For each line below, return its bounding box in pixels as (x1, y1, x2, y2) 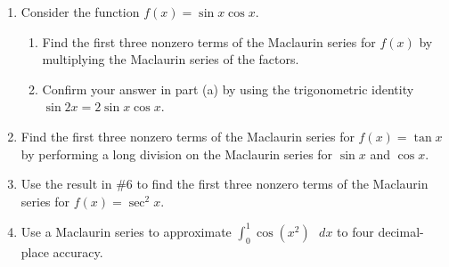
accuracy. (53, 242, 103, 261)
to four (337, 222, 374, 240)
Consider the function (20, 3, 140, 20)
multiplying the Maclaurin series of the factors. (42, 50, 299, 69)
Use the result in (20, 174, 112, 193)
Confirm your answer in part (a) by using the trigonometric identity (42, 79, 414, 98)
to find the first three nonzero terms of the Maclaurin (136, 174, 429, 193)
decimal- (378, 222, 424, 240)
